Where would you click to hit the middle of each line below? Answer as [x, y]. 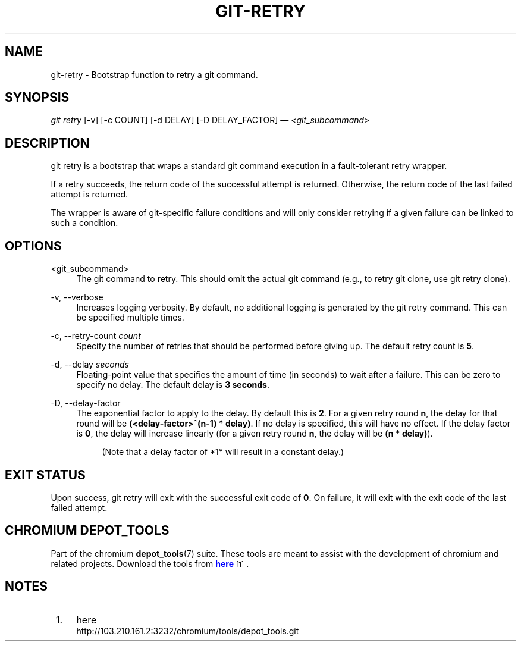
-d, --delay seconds [90, 365]
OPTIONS [33, 246]
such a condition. [84, 223]
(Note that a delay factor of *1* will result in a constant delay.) [223, 452]
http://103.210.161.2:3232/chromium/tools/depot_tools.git [188, 631]
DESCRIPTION [47, 143]
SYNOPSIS [37, 98]
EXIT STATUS [45, 475]
